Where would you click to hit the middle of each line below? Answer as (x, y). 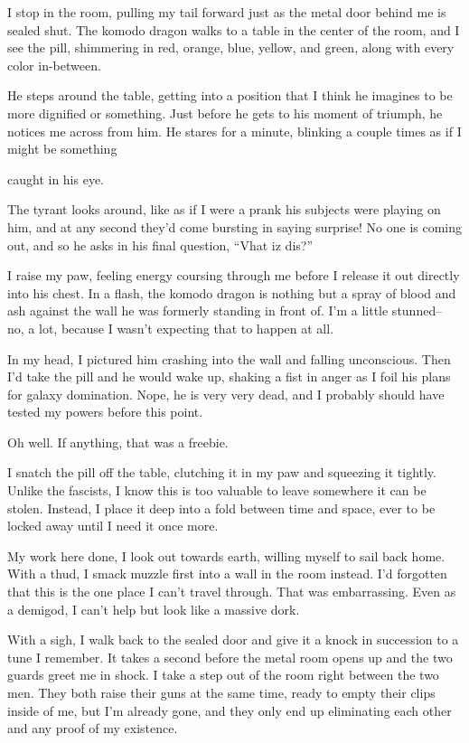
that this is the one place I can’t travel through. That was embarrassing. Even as (232, 592)
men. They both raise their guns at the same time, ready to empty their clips (221, 692)
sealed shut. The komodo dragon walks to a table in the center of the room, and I (234, 29)
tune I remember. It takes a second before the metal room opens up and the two (230, 657)
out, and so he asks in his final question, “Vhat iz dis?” (160, 245)
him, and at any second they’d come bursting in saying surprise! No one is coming (235, 226)
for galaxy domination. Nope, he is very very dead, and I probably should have (226, 394)
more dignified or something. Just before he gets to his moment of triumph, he (225, 113)
